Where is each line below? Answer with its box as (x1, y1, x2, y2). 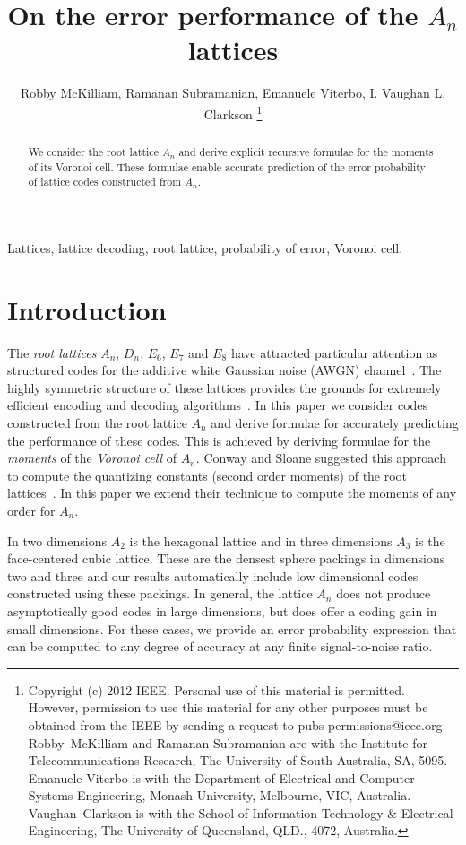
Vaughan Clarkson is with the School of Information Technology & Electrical (28, 803, 453, 822)
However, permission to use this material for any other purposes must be (28, 698, 428, 717)
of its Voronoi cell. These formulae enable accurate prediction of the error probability (28, 159, 426, 174)
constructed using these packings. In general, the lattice (7, 584, 313, 603)
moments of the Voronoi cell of (7, 449, 177, 467)
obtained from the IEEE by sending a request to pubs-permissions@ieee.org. (28, 715, 446, 734)
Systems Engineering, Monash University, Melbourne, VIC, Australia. (28, 786, 411, 805)
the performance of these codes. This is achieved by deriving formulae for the (7, 431, 431, 449)
